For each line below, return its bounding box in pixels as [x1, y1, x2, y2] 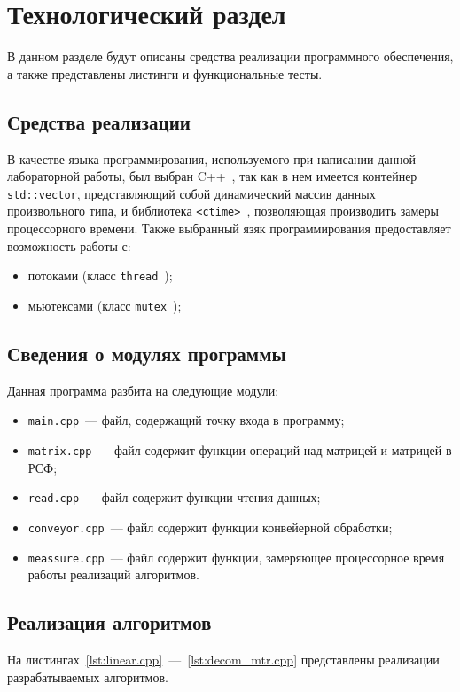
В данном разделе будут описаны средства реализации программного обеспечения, [7, 47, 454, 66]
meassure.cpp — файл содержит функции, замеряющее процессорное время [27, 547, 445, 566]
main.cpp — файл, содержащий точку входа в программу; [27, 411, 345, 429]
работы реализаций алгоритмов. [27, 565, 199, 584]
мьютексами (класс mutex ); [27, 295, 182, 314]
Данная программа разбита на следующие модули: [7, 381, 279, 399]
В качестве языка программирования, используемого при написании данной [7, 149, 416, 168]
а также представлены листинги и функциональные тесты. [7, 64, 323, 83]
